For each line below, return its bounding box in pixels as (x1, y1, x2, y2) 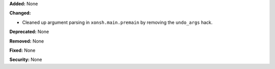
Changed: (9, 10, 31, 16)
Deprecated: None (9, 28, 49, 35)
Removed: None (9, 38, 44, 44)
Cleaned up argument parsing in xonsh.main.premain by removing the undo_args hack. (22, 19, 213, 25)
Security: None (9, 56, 42, 63)
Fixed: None (9, 47, 36, 53)
